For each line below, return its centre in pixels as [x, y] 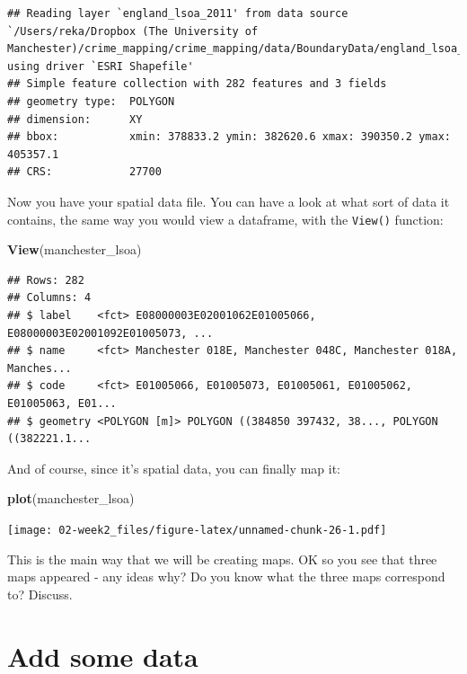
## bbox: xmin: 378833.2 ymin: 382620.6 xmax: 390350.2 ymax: [229, 137]
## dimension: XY [75, 119]
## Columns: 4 [49, 298]
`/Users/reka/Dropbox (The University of [133, 31]
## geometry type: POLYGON [91, 101]
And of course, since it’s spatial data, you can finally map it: [174, 468]
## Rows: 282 [46, 280]
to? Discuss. [40, 594]
